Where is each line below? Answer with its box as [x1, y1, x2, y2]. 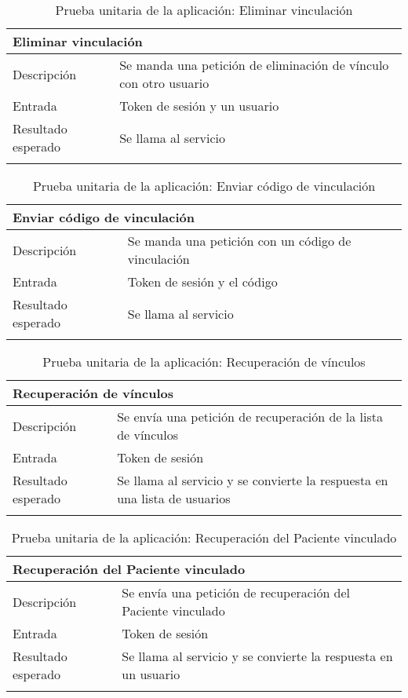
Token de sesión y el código [127, 272, 278, 291]
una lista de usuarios [117, 489, 231, 507]
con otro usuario [119, 74, 209, 92]
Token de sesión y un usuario [119, 97, 279, 115]
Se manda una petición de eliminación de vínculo [119, 56, 389, 74]
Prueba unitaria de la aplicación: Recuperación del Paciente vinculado [11, 528, 397, 546]
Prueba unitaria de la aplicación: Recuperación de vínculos [42, 353, 366, 371]
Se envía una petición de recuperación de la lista [117, 407, 383, 426]
